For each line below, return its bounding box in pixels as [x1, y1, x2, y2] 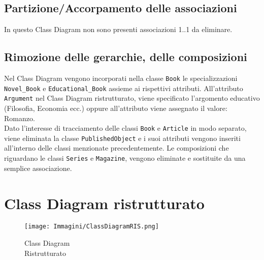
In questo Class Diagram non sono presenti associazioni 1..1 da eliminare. [4, 24, 233, 35]
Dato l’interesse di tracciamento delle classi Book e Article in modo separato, [4, 123, 247, 133]
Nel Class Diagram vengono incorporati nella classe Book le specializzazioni [4, 73, 238, 83]
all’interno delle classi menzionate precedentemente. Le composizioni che [4, 142, 229, 153]
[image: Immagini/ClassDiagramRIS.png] [24, 223, 159, 230]
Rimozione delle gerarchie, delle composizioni [4, 49, 247, 65]
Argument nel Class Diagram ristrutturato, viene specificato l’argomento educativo [4, 93, 260, 103]
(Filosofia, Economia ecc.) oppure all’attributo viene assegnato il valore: [4, 102, 227, 113]
